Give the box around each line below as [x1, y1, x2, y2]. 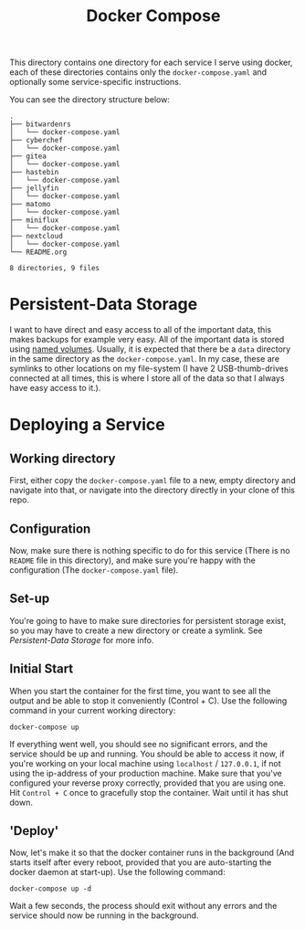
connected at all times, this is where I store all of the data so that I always [9, 373, 285, 384]
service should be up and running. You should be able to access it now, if [9, 748, 285, 759]
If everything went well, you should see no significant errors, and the [9, 738, 268, 749]
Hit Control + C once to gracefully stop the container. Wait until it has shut [9, 787, 289, 798]
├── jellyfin [9, 184, 59, 193]
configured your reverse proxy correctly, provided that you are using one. [9, 777, 286, 788]
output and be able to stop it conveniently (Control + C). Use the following [9, 695, 288, 706]
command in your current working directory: [9, 704, 176, 715]
